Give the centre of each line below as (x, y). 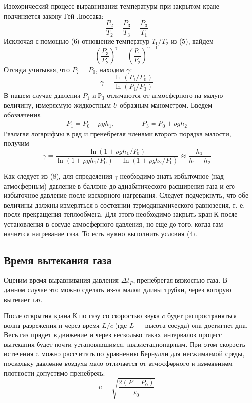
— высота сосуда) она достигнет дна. (192, 325)
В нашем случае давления (42, 95)
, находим (110, 69)
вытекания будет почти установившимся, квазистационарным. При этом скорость (125, 344)
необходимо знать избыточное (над (172, 176)
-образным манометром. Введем (165, 105)
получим (17, 143)
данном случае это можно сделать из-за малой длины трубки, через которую (117, 289)
